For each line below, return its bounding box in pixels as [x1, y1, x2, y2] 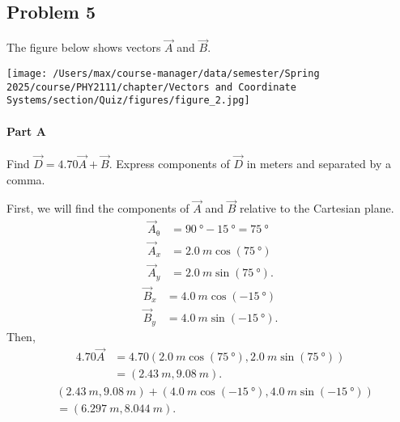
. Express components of [109, 155, 230, 171]
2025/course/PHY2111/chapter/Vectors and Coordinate [6, 81, 296, 93]
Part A [6, 122, 46, 139]
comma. [6, 171, 45, 188]
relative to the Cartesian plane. [239, 200, 394, 217]
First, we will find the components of [6, 200, 189, 217]
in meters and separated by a [246, 155, 391, 171]
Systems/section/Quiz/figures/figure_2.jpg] [6, 95, 250, 107]
